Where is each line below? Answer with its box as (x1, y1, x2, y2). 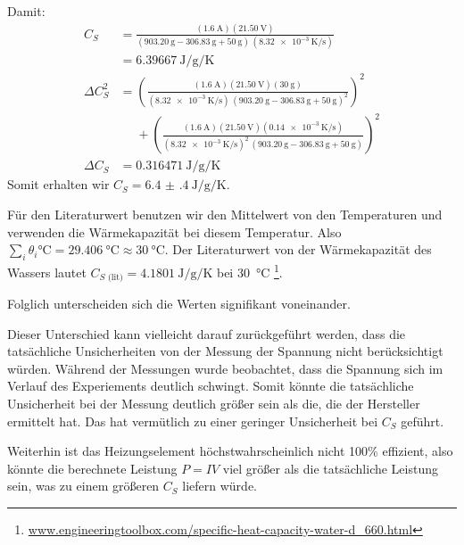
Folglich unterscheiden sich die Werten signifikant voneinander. (7, 294, 351, 313)
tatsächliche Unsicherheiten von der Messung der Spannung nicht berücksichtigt (7, 342, 443, 360)
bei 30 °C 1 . (216, 260, 283, 281)
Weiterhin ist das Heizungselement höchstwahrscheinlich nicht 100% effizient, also (7, 442, 453, 460)
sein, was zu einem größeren (7, 476, 160, 495)
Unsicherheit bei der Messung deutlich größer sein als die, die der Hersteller (7, 394, 420, 413)
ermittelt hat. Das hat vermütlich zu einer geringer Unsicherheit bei (7, 411, 378, 430)
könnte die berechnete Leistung (7, 458, 178, 477)
